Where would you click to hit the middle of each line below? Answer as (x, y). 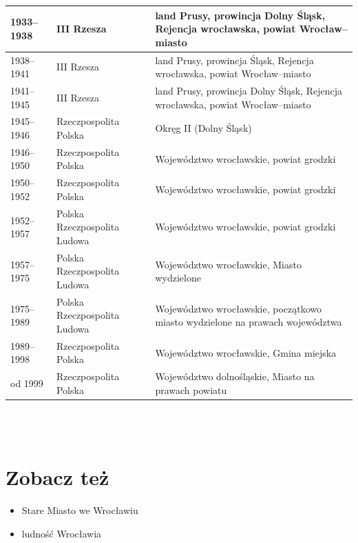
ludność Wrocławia (62, 533)
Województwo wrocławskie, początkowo (239, 308)
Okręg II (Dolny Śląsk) (203, 128)
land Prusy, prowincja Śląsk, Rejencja (234, 60)
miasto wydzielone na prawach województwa (249, 322)
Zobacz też (57, 477)
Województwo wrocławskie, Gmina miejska (246, 352)
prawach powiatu (191, 389)
